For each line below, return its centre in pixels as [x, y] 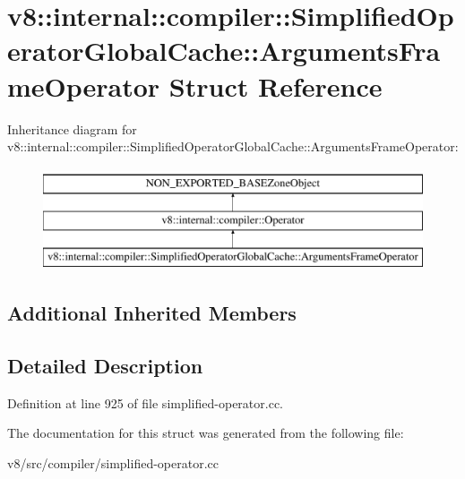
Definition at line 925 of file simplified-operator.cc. [145, 402]
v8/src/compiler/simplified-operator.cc [113, 462]
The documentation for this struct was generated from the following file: [206, 433]
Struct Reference [276, 86]
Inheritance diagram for [72, 128]
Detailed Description [105, 365]
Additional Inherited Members [152, 313]
